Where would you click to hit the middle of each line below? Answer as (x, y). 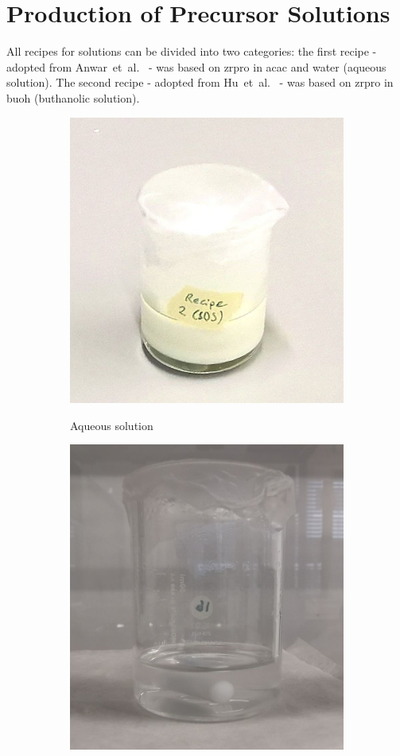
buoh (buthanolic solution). (73, 97)
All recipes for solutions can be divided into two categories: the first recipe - (192, 51)
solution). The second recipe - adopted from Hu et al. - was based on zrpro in (200, 82)
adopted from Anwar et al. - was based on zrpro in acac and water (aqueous (196, 66)
